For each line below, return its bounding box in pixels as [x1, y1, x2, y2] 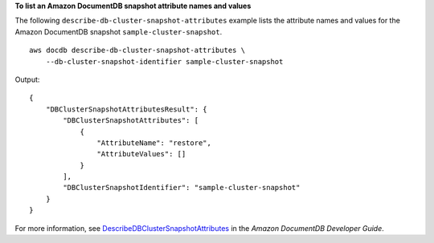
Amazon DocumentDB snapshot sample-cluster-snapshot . [14, 26, 223, 36]
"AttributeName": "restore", [96, 138, 212, 148]
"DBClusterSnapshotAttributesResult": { [45, 104, 208, 114]
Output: [14, 75, 40, 84]
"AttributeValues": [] [96, 149, 186, 159]
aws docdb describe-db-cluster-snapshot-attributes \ [29, 46, 245, 55]
